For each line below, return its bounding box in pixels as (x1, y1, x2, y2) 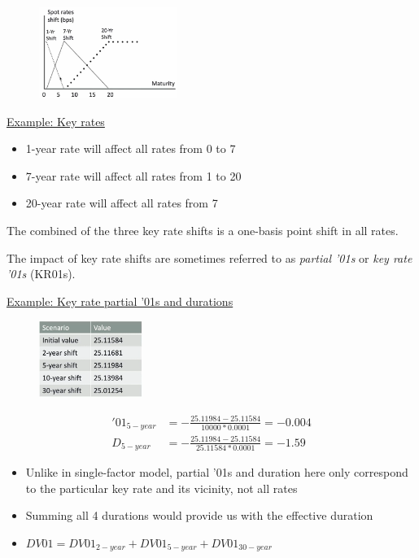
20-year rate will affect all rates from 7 (25, 194, 218, 211)
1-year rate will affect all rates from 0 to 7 (25, 140, 236, 157)
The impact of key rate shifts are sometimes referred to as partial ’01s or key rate (7, 249, 412, 266)
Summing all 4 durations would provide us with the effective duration (25, 507, 373, 524)
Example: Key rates (7, 112, 105, 129)
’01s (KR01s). (7, 265, 76, 282)
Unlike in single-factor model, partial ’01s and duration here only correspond (25, 464, 408, 481)
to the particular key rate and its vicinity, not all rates (25, 479, 298, 496)
